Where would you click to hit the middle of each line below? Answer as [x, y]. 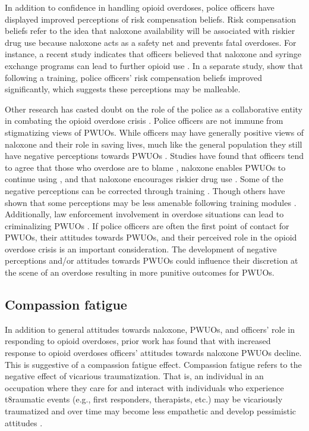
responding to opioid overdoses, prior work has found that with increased [138, 341]
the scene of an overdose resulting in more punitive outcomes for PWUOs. [140, 272]
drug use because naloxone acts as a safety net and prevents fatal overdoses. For [151, 42]
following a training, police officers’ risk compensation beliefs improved [133, 77]
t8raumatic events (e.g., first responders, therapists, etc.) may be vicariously [144, 399]
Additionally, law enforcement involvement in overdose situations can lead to [144, 214]
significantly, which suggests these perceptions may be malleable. [123, 89]
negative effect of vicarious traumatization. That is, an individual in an [134, 376]
